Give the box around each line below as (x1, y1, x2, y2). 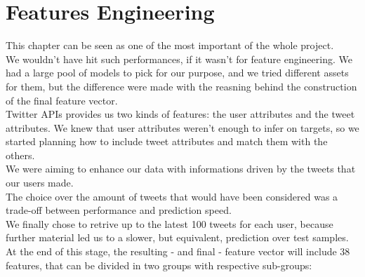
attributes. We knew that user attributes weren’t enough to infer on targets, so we (6, 120, 359, 135)
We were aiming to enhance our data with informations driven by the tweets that (6, 161, 356, 176)
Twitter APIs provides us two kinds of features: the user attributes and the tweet (6, 107, 355, 121)
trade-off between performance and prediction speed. (6, 203, 232, 217)
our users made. (6, 175, 74, 190)
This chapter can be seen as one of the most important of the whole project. (6, 38, 334, 53)
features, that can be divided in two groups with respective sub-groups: (6, 257, 312, 272)
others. (6, 147, 35, 162)
